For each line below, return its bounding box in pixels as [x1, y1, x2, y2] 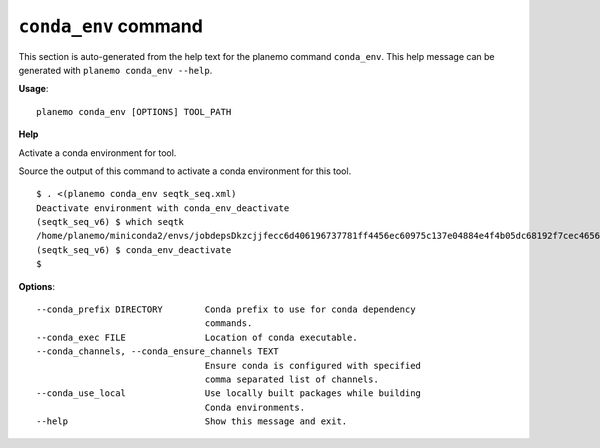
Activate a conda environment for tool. [18, 146, 177, 159]
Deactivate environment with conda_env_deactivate [36, 202, 290, 214]
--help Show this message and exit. [36, 416, 348, 427]
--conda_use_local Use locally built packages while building [36, 388, 422, 399]
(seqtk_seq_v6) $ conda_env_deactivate [36, 244, 232, 255]
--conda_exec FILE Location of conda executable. [36, 331, 359, 343]
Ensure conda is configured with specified [204, 360, 422, 371]
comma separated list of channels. [204, 373, 379, 385]
